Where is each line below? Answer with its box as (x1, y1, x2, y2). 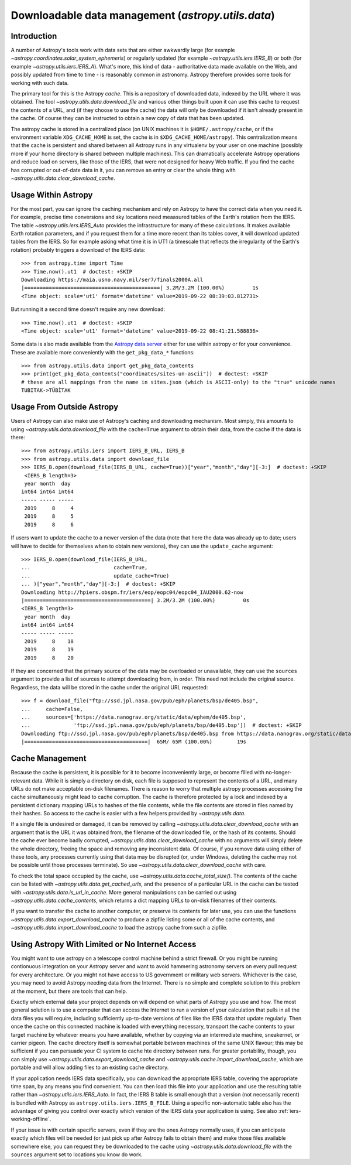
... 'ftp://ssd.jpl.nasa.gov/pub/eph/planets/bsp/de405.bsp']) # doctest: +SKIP (21, 722, 302, 729)
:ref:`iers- (278, 1108, 301, 1115)
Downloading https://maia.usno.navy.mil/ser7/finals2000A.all (21, 276, 204, 283)
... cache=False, (21, 706, 83, 712)
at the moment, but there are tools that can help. (11, 988, 128, 995)
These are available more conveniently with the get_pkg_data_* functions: (11, 349, 195, 356)
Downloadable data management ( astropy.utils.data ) (11, 9, 275, 22)
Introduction (11, 31, 57, 41)
